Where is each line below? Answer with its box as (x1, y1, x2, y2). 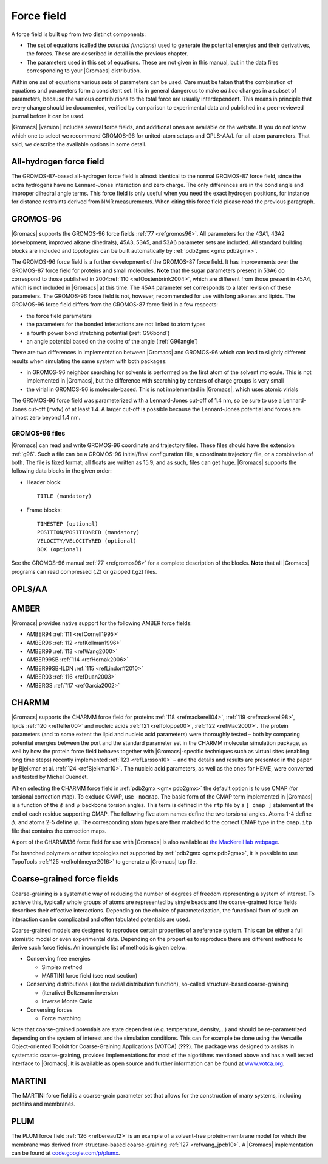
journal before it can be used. (11, 113, 85, 120)
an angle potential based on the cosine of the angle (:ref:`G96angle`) (26, 337, 199, 345)
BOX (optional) (37, 546, 83, 553)
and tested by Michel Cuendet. (11, 774, 88, 781)
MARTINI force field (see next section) (41, 972, 138, 979)
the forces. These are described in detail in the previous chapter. (26, 50, 188, 57)
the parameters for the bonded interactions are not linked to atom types (26, 320, 206, 328)
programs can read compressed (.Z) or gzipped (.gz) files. (11, 568, 157, 575)
